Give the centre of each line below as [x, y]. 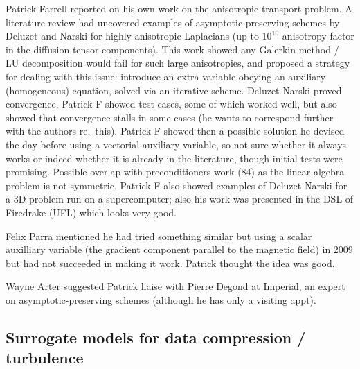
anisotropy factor [318, 36]
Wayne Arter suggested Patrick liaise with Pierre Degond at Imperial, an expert [175, 286]
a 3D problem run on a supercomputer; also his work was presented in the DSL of [180, 199]
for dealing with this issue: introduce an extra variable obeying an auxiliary [166, 76]
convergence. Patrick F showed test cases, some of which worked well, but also [171, 104]
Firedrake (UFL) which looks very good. [91, 212]
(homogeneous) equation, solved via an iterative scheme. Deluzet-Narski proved [174, 90]
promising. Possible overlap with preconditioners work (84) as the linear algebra [175, 172]
